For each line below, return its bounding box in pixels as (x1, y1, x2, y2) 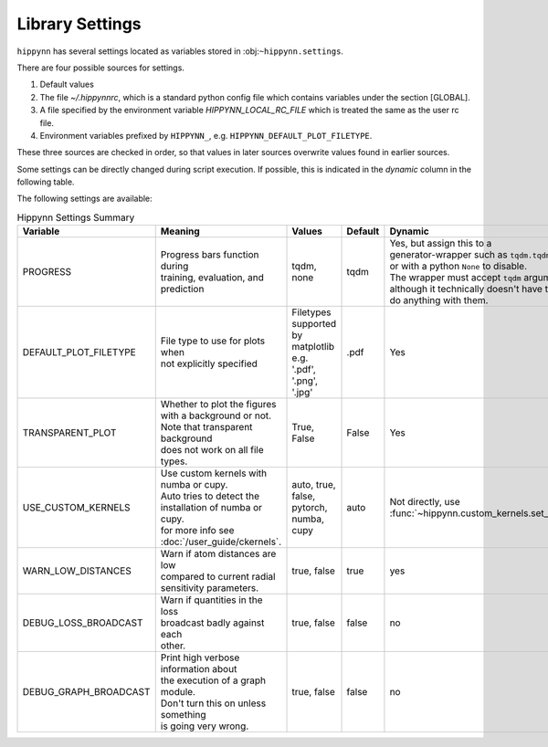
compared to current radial (160, 571, 276, 584)
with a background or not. (160, 409, 272, 422)
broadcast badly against (160, 616, 265, 629)
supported (291, 318, 337, 331)
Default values (39, 79, 95, 90)
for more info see (160, 524, 235, 537)
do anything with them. (389, 294, 489, 307)
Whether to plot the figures (160, 398, 277, 411)
